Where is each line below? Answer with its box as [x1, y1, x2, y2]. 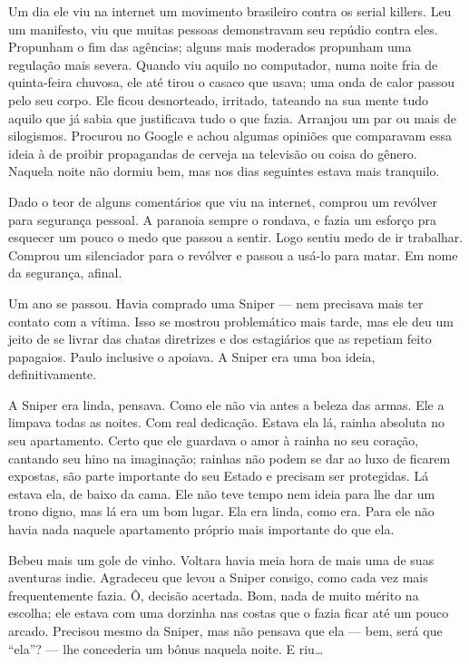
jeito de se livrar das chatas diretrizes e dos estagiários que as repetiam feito [8, 329, 432, 348]
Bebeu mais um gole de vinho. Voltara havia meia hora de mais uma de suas [8, 550, 435, 569]
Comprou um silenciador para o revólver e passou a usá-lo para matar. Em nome [8, 245, 458, 264]
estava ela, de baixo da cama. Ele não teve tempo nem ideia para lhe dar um [8, 483, 435, 503]
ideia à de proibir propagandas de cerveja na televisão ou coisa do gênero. [8, 143, 417, 162]
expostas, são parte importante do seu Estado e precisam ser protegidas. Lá [8, 466, 429, 485]
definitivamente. [8, 365, 97, 384]
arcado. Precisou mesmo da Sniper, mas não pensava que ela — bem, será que [8, 621, 443, 640]
